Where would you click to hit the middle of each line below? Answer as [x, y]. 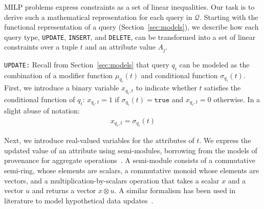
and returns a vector [64, 190]
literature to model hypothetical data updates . [79, 200]
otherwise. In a [237, 99]
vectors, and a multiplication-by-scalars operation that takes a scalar [112, 180]
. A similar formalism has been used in [175, 190]
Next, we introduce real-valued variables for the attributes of [99, 140]
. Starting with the [229, 17]
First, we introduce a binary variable [62, 88]
